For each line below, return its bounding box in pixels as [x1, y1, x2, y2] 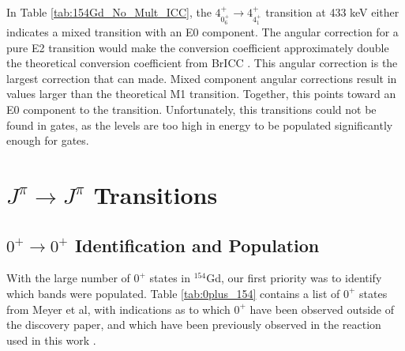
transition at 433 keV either [265, 4, 399, 20]
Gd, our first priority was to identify [206, 270, 382, 286]
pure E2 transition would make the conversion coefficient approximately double [6, 39, 389, 55]
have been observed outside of [249, 300, 395, 317]
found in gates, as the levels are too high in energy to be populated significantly [6, 116, 393, 133]
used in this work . [6, 331, 96, 348]
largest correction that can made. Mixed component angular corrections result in [6, 70, 397, 86]
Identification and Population [74, 232, 320, 257]
